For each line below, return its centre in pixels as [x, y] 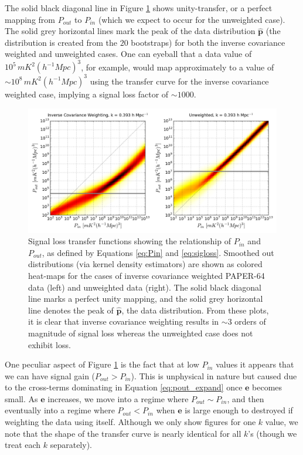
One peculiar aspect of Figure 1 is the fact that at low [102, 364]
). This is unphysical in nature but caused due [214, 375]
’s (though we [273, 433]
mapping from [30, 19]
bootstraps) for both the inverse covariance [208, 42]
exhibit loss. [50, 344]
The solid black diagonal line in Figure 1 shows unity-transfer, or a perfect [139, 8]
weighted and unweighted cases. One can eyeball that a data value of [128, 54]
